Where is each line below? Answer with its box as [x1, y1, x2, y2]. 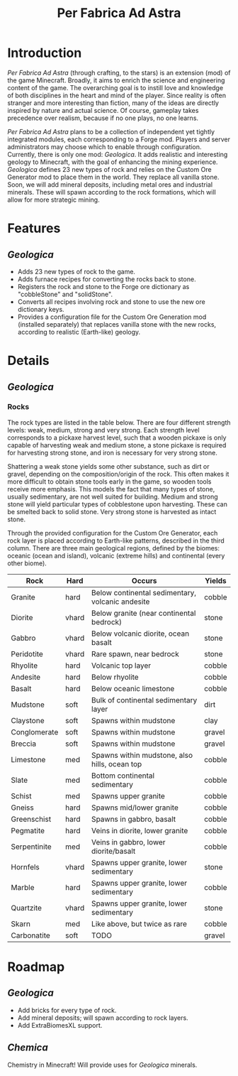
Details [7, 353, 50, 369]
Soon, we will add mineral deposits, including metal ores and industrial [7, 180, 213, 189]
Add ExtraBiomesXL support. [17, 1021, 103, 1029]
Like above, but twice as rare [91, 918, 188, 928]
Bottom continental [91, 771, 154, 781]
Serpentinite [11, 842, 52, 852]
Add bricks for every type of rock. [17, 1006, 117, 1014]
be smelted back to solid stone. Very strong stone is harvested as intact [7, 507, 217, 516]
